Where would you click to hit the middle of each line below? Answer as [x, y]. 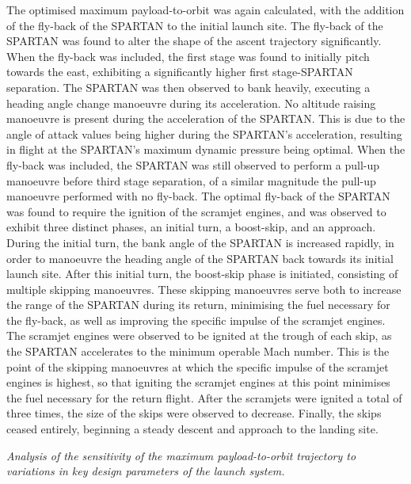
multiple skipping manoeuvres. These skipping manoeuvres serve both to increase [204, 289]
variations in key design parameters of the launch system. [146, 471]
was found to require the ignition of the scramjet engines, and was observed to [196, 211]
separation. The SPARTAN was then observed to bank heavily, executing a [188, 87]
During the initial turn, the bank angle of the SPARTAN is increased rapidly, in [200, 242]
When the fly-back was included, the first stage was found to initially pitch [188, 56]
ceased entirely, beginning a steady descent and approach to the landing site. [192, 429]
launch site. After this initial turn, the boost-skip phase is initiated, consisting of [202, 274]
